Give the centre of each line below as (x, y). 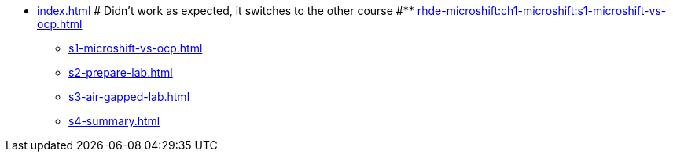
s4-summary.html (114, 121)
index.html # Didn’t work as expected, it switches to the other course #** (226, 11)
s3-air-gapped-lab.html (129, 97)
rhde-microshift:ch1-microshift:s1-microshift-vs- (542, 11)
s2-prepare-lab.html (121, 72)
